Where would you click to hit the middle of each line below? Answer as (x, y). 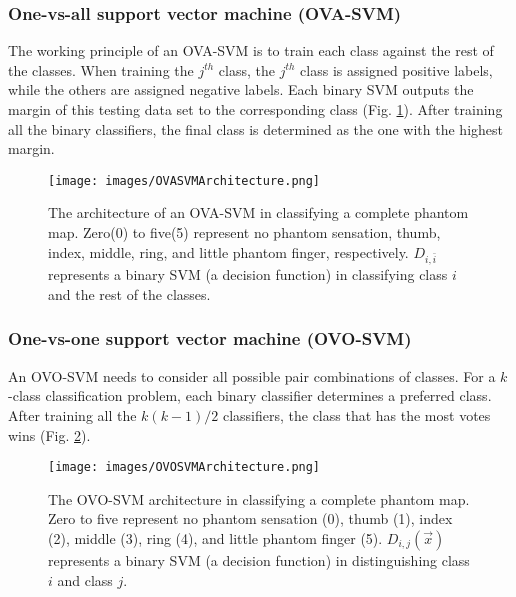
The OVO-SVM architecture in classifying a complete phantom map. (259, 498)
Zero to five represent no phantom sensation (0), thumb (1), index (250, 518)
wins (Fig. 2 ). (49, 434)
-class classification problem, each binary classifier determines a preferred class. (250, 395)
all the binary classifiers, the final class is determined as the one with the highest (255, 128)
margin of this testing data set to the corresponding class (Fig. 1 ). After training (255, 109)
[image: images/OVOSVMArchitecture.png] (184, 467)
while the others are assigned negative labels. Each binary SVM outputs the (241, 89)
